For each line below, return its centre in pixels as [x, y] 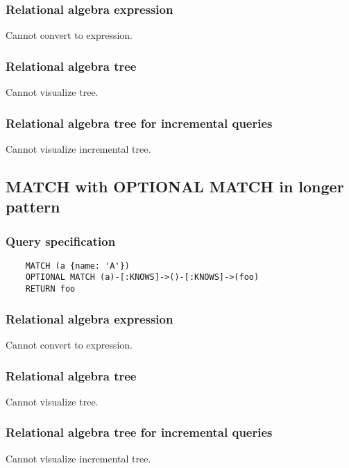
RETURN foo [50, 289]
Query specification [61, 241]
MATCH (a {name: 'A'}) [77, 266]
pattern [33, 207]
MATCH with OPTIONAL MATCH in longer [175, 186]
